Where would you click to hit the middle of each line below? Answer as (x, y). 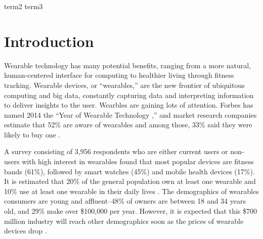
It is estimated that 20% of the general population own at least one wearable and (130, 181)
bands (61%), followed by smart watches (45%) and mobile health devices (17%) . (129, 171)
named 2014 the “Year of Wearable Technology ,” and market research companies (130, 114)
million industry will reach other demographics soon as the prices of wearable (124, 221)
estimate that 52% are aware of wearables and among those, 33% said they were (128, 125)
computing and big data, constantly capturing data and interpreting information (129, 95)
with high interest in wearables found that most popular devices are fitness (138, 161)
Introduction (49, 41)
